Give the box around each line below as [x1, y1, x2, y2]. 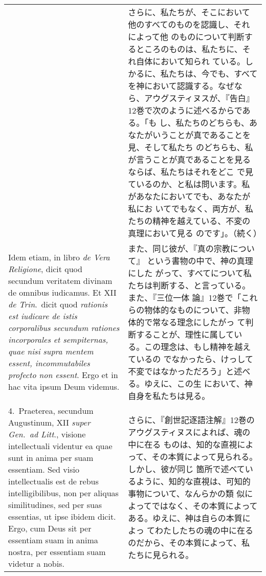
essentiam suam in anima [8, 534, 98, 546]
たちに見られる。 [128, 549, 194, 561]
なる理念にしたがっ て [161, 316, 246, 328]
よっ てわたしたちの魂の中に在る [128, 524, 253, 536]
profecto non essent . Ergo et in [8, 369, 118, 381]
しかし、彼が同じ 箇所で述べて [128, 463, 245, 475]
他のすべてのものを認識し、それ [128, 18, 250, 30]
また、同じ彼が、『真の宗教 [128, 242, 230, 254]
